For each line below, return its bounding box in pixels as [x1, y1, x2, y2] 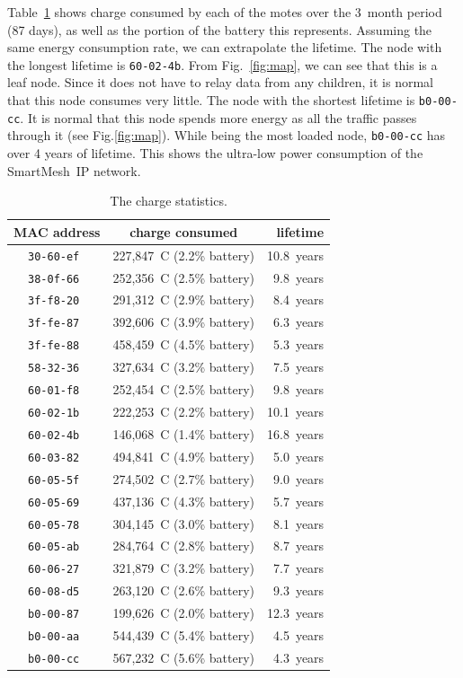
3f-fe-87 [28, 317, 80, 330]
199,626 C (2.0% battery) [112, 603, 254, 622]
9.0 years [273, 469, 325, 488]
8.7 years [273, 536, 325, 555]
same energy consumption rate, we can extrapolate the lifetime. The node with [7, 38, 442, 57]
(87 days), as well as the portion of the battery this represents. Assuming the [7, 20, 432, 39]
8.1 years [273, 514, 325, 533]
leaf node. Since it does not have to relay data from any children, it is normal [7, 73, 433, 92]
